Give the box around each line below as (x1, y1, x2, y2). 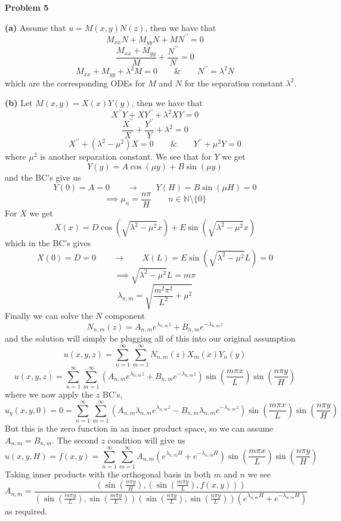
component (105, 309, 145, 321)
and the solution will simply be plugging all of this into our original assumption (5, 332, 296, 345)
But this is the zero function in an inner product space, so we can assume (5, 422, 274, 434)
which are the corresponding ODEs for (5, 76, 145, 89)
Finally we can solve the (5, 309, 93, 321)
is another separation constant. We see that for (40, 150, 212, 163)
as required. (5, 504, 48, 517)
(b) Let (5, 97, 33, 109)
